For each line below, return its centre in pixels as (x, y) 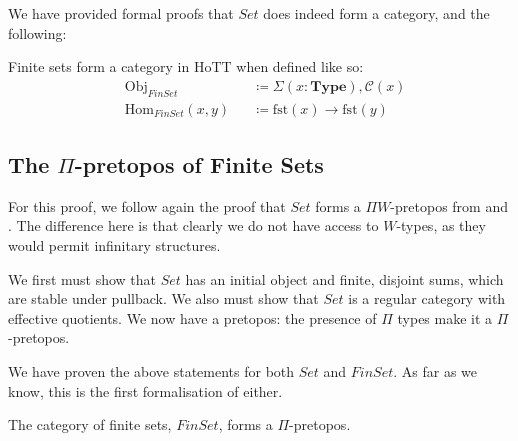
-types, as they (441, 225)
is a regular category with (427, 298)
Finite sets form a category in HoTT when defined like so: (186, 66)
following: (37, 32)
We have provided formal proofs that (121, 13)
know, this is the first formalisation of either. (145, 390)
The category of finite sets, (90, 424)
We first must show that (82, 278)
